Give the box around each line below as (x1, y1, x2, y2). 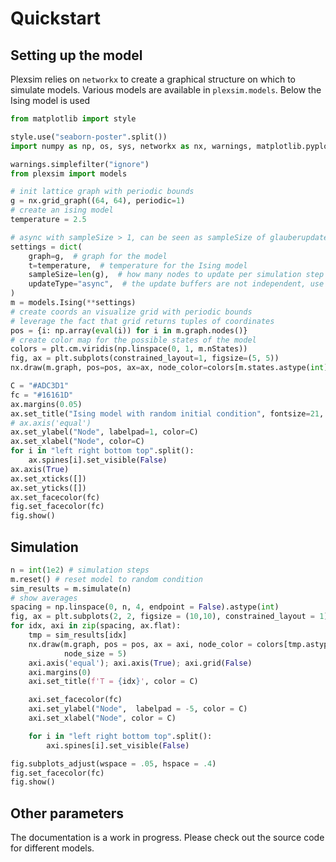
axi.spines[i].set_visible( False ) (46, 740, 190, 751)
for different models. (10, 842, 95, 854)
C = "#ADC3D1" (10, 381, 70, 391)
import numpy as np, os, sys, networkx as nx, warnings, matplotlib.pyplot (10, 141, 333, 151)
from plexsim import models (10, 168, 128, 179)
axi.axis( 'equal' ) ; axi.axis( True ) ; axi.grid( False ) (28, 658, 253, 668)
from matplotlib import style (10, 114, 137, 124)
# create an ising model (10, 205, 114, 216)
